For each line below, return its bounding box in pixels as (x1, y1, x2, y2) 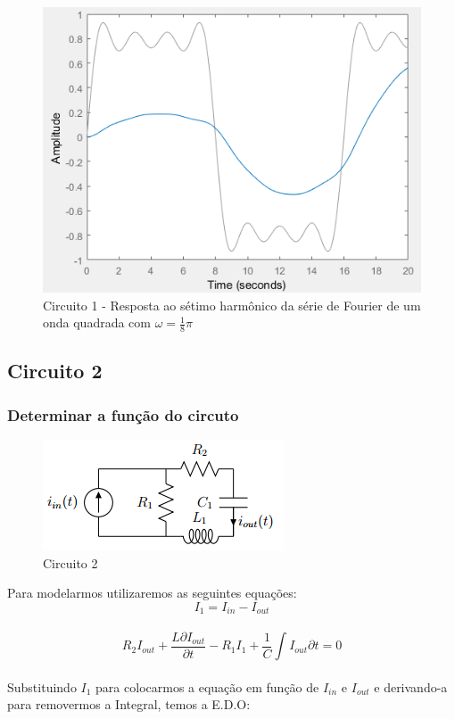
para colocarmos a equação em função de (95, 677, 319, 696)
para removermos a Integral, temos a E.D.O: (7, 695, 251, 714)
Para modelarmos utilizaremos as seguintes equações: (7, 583, 297, 602)
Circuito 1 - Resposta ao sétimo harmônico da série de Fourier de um (43, 295, 421, 314)
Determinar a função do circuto (7, 403, 239, 426)
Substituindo (7, 677, 77, 696)
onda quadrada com (43, 313, 152, 332)
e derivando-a (374, 677, 448, 696)
